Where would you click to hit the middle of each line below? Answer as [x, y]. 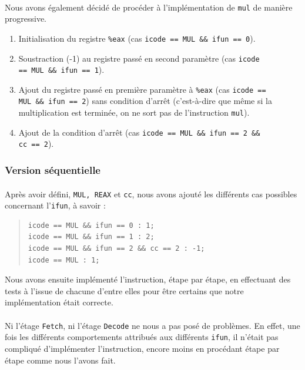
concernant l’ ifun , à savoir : [55, 205]
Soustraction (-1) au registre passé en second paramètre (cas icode [139, 58]
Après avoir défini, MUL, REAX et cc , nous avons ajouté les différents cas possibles [151, 194]
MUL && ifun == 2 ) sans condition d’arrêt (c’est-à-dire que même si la [145, 101]
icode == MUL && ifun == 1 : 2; [91, 237]
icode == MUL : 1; [64, 260]
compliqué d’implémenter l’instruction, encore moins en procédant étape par [142, 348]
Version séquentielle [53, 170]
